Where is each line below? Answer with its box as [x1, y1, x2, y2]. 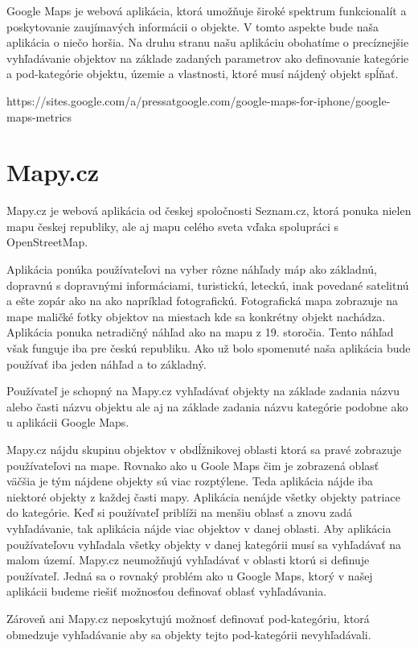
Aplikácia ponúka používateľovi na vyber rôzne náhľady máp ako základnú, [6, 261, 377, 278]
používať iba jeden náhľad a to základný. [6, 355, 207, 372]
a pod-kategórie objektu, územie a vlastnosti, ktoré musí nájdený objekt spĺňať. [6, 65, 399, 82]
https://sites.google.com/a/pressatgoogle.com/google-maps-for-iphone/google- [6, 92, 391, 109]
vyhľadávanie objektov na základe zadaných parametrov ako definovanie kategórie [6, 49, 409, 66]
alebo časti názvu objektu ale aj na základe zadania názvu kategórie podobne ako [6, 398, 408, 415]
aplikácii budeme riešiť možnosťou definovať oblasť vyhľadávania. [6, 583, 327, 600]
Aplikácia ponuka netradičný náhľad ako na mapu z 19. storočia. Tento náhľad [6, 324, 394, 341]
